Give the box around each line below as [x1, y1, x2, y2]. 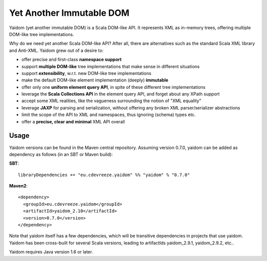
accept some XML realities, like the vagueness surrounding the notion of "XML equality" [21, 98, 201, 104]
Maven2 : [9, 183, 28, 189]
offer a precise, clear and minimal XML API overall [21, 118, 125, 124]
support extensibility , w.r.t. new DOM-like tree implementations [21, 70, 152, 76]
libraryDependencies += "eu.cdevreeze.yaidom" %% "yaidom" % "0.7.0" [18, 172, 190, 178]
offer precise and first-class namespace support [21, 57, 122, 63]
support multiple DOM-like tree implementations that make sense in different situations [21, 63, 200, 69]
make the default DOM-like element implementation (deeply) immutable [21, 77, 169, 83]
